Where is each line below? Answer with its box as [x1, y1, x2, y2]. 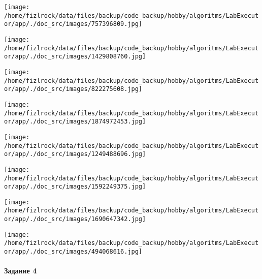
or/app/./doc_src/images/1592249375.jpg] [4, 183, 146, 191]
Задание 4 [4, 265, 37, 276]
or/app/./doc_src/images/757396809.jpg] [4, 20, 143, 28]
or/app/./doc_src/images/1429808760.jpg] [4, 53, 146, 60]
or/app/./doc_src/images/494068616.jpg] [4, 248, 143, 256]
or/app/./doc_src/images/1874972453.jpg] [4, 118, 146, 126]
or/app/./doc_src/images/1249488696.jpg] [4, 150, 146, 158]
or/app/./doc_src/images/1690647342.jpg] [4, 215, 146, 223]
